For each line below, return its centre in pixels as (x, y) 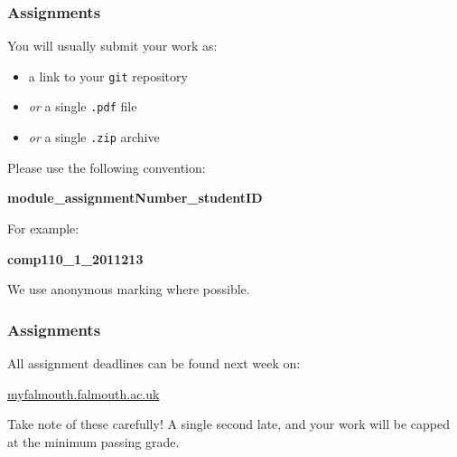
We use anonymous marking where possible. (129, 289)
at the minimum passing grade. (93, 441)
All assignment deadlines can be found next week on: (154, 362)
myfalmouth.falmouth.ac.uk (84, 393)
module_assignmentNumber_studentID (135, 198)
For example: (43, 228)
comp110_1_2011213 (75, 258)
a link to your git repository (108, 76)
